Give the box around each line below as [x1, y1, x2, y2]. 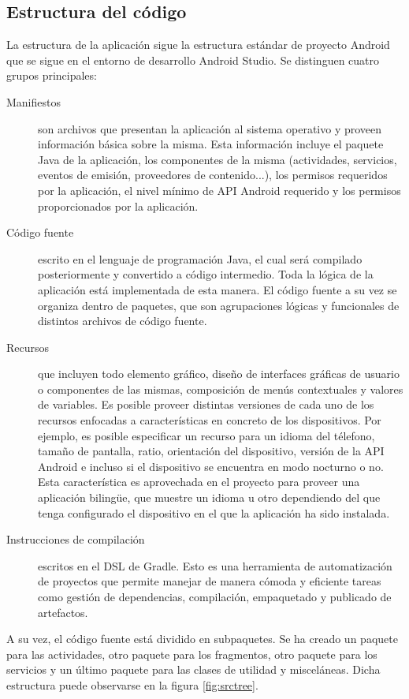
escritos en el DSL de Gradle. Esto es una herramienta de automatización [38, 557, 392, 574]
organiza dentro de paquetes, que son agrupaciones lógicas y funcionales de [38, 297, 400, 313]
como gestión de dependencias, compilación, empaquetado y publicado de [38, 589, 392, 605]
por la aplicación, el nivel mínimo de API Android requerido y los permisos [38, 181, 401, 198]
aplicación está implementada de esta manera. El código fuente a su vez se [38, 281, 397, 297]
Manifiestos [6, 93, 61, 110]
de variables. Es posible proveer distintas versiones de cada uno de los [38, 396, 374, 413]
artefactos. [38, 604, 88, 620]
